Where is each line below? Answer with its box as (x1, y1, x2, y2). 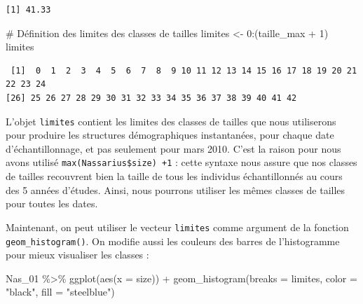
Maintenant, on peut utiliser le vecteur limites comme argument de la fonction (6, 219, 349, 234)
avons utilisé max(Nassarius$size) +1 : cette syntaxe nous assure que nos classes (6, 155, 357, 170)
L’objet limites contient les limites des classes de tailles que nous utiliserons (6, 113, 336, 128)
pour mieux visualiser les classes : (6, 247, 149, 262)
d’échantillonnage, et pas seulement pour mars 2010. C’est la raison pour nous (6, 141, 341, 156)
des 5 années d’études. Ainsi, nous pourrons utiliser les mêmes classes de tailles (6, 182, 345, 197)
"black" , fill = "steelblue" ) (6, 284, 115, 299)
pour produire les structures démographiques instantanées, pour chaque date (6, 127, 334, 142)
